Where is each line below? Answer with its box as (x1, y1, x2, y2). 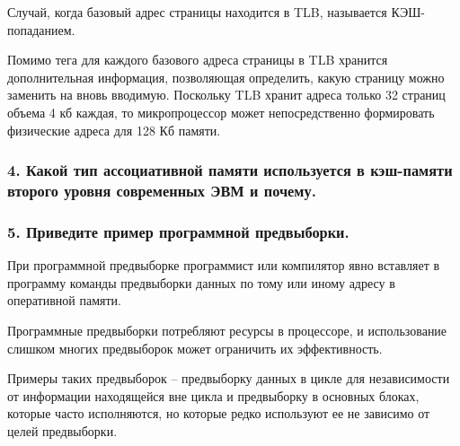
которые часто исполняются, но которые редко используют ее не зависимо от (7, 404, 430, 423)
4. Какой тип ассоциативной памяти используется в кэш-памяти (7, 159, 453, 181)
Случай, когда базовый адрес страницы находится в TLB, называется (7, 3, 387, 21)
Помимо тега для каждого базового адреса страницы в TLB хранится (7, 50, 388, 69)
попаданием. (7, 20, 75, 39)
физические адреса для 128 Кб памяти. (7, 120, 221, 139)
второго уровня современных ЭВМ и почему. (7, 179, 316, 201)
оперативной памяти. (7, 291, 121, 310)
